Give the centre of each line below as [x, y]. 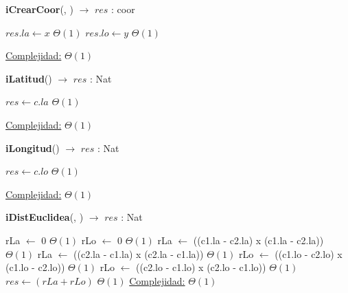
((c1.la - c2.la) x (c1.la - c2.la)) [258, 240]
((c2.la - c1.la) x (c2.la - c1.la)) [139, 253]
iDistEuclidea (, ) [45, 217]
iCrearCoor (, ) [39, 9]
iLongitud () [33, 148]
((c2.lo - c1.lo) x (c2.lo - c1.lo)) [201, 267]
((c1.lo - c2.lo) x [309, 253]
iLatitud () [29, 78]
